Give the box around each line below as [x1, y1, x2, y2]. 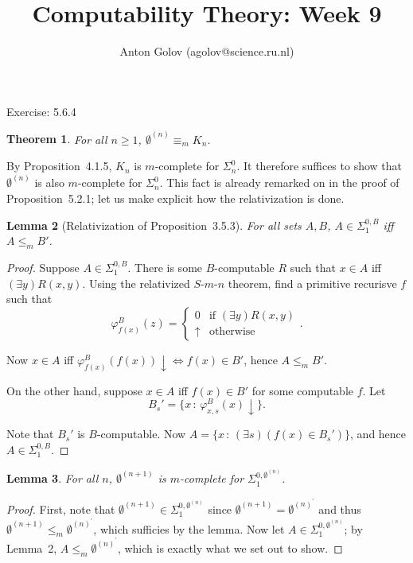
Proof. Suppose [6, 258, 80, 275]
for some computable [251, 382, 353, 398]
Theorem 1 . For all [6, 130, 107, 147]
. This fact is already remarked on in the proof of [159, 174, 399, 191]
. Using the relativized [82, 274, 190, 291]
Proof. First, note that [6, 500, 115, 517]
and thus [318, 500, 361, 517]
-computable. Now [96, 425, 186, 442]
